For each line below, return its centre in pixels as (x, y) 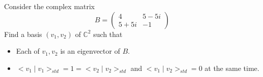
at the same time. (232, 68)
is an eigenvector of (90, 51)
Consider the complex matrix (50, 6)
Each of (28, 51)
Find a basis (23, 34)
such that (108, 34)
